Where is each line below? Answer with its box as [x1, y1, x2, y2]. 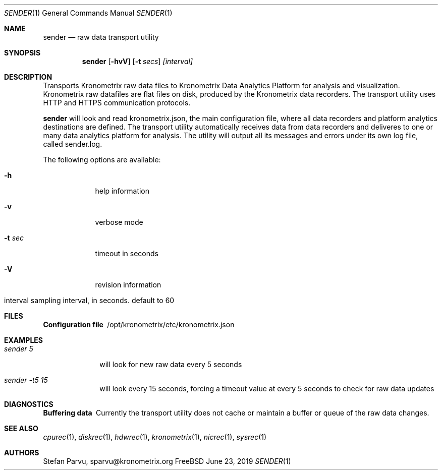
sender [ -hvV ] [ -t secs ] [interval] [82, 57, 193, 66]
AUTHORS [4, 448, 39, 457]
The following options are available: [43, 155, 161, 164]
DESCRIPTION [4, 73, 52, 81]
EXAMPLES [4, 336, 43, 344]
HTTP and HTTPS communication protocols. [43, 98, 191, 107]
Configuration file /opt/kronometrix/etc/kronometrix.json [43, 320, 235, 329]
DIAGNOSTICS [4, 400, 53, 408]
